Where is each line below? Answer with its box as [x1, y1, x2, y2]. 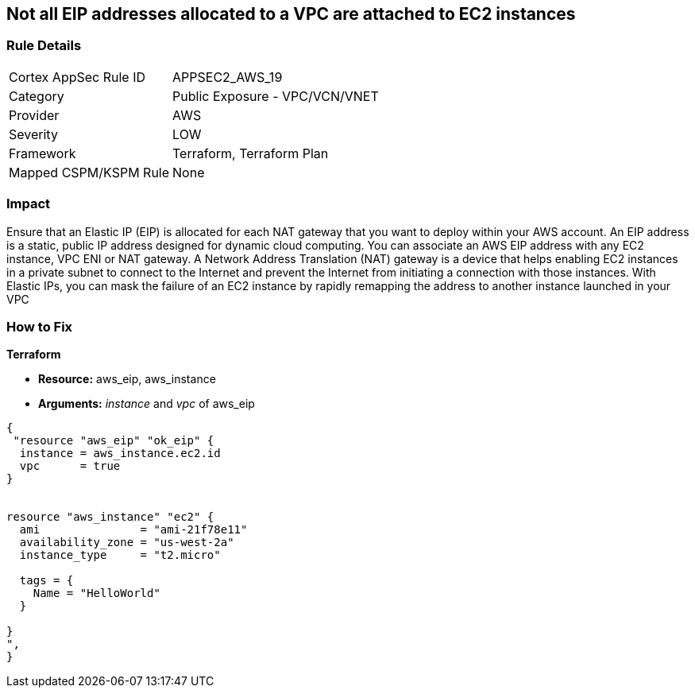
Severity [9, 126, 58, 142]
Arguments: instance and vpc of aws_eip [38, 397, 255, 411]
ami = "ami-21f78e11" [19, 523, 248, 537]
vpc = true [19, 459, 121, 473]
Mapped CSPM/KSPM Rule [9, 164, 170, 180]
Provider [9, 107, 60, 123]
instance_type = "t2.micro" [19, 549, 221, 562]
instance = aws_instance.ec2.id [19, 447, 221, 460]
